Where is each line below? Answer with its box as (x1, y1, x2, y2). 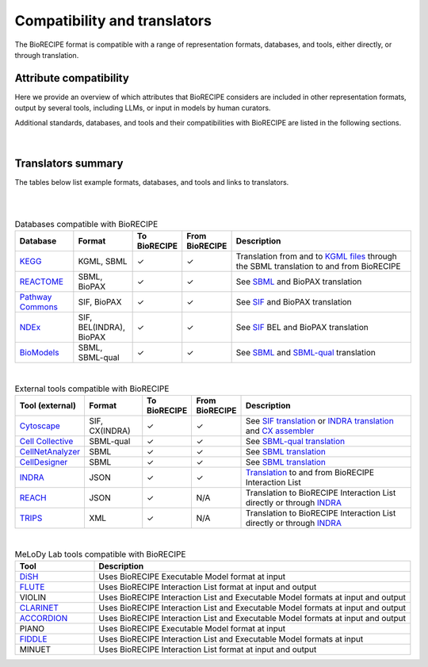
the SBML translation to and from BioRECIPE (235, 261, 401, 272)
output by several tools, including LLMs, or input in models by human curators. (14, 103, 271, 113)
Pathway (19, 292, 52, 303)
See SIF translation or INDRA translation (245, 416, 394, 427)
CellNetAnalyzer (19, 447, 81, 458)
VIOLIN (19, 592, 47, 603)
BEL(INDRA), (78, 322, 126, 333)
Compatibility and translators (14, 12, 212, 29)
